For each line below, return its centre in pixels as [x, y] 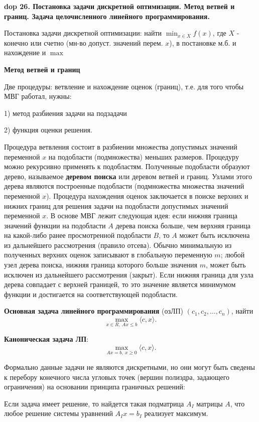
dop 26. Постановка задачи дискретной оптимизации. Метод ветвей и [119, 6]
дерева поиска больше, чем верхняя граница [183, 225]
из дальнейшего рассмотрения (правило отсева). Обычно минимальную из [118, 245]
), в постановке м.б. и [203, 42]
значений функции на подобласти [55, 225]
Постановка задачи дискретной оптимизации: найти [83, 33]
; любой [233, 255]
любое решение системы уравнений [58, 413]
